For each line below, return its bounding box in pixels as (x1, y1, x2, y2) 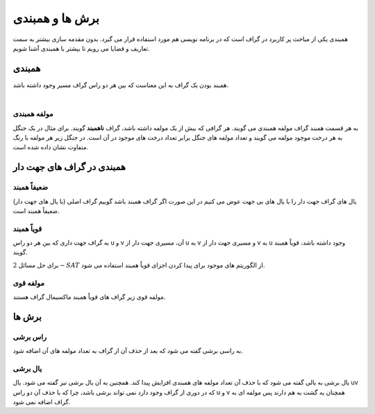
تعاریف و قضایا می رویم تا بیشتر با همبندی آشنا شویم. (12, 44, 150, 52)
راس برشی (12, 332, 47, 342)
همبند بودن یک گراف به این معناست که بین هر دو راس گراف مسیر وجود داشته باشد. (12, 81, 229, 89)
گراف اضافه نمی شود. (12, 398, 71, 406)
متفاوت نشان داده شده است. (12, 143, 89, 151)
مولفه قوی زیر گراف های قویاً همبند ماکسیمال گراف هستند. (12, 292, 166, 301)
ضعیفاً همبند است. (12, 206, 60, 215)
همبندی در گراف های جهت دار (12, 161, 126, 173)
